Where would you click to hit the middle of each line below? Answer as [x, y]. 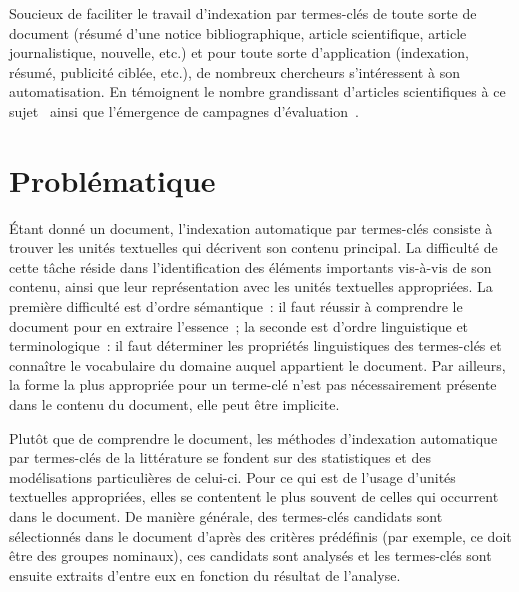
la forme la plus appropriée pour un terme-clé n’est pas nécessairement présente [253, 384]
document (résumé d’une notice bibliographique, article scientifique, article [238, 32]
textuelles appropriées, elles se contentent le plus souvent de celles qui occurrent [254, 496]
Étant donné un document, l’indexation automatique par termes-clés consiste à [251, 227]
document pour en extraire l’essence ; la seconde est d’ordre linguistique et [239, 325]
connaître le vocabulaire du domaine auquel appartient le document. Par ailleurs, [257, 364]
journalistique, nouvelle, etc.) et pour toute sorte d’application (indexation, [239, 52]
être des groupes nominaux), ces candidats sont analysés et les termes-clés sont [250, 555]
